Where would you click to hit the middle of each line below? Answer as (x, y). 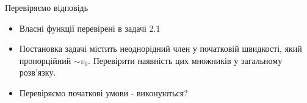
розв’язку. (38, 72)
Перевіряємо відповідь (47, 7)
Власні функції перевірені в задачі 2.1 (90, 28)
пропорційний (45, 60)
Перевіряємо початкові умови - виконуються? (103, 92)
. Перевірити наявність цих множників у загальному (185, 60)
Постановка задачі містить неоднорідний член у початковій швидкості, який (161, 48)
